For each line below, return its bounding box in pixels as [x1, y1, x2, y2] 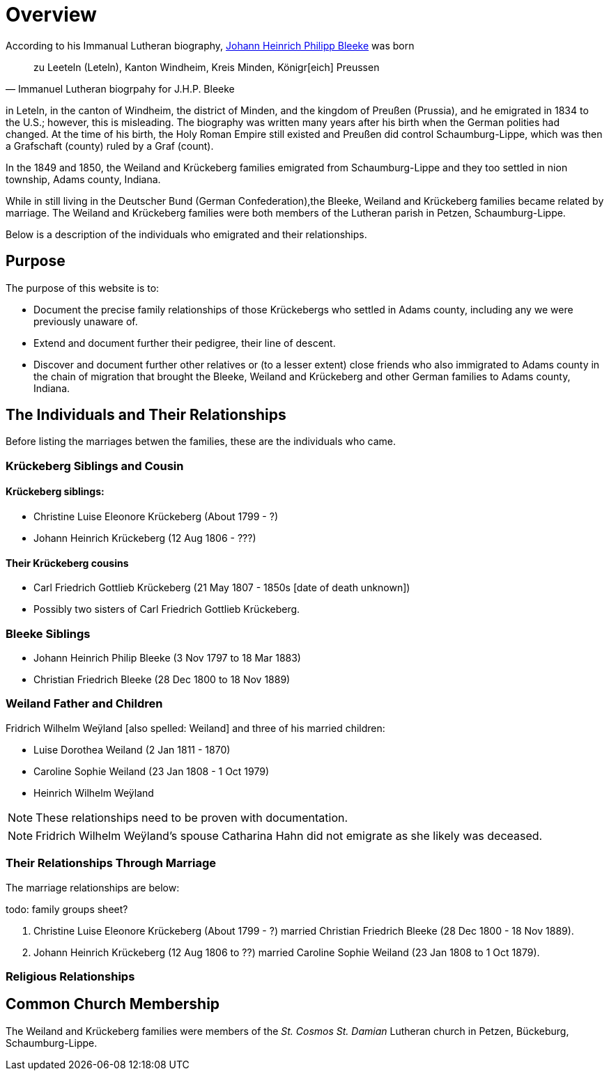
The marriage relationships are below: [6, 881, 180, 894]
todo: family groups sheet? [6, 903, 128, 915]
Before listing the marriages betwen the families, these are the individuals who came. [6, 435, 396, 448]
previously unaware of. [33, 315, 138, 327]
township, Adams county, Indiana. [6, 173, 161, 185]
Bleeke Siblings [6, 626, 91, 641]
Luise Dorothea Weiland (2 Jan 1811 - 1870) [33, 743, 231, 756]
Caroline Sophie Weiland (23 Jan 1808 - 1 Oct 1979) [33, 765, 270, 777]
